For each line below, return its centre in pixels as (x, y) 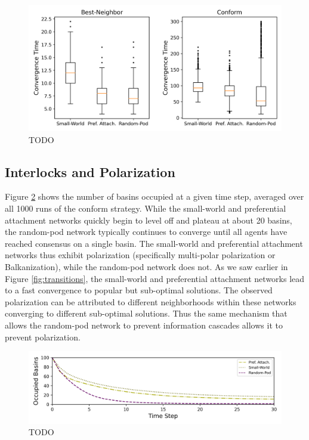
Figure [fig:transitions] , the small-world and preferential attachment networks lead (155, 278)
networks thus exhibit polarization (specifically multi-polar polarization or (140, 255)
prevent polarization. (43, 337)
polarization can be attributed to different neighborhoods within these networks (151, 301)
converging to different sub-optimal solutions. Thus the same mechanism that (146, 313)
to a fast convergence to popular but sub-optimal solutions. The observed (139, 290)
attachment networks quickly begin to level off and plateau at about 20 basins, (149, 220)
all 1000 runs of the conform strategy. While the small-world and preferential (146, 208)
